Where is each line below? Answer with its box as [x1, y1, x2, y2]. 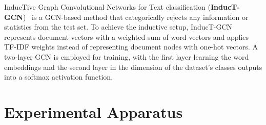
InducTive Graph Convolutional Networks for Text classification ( [4, 2, 211, 12]
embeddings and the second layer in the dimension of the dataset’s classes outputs [4, 61, 262, 72]
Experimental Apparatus [4, 101, 183, 122]
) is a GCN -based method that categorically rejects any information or [23, 11, 249, 22]
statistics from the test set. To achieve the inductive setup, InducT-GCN [4, 21, 233, 32]
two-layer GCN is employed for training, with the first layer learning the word [4, 51, 249, 62]
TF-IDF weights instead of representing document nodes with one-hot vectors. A [4, 41, 258, 52]
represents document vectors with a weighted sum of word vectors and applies [4, 31, 249, 42]
